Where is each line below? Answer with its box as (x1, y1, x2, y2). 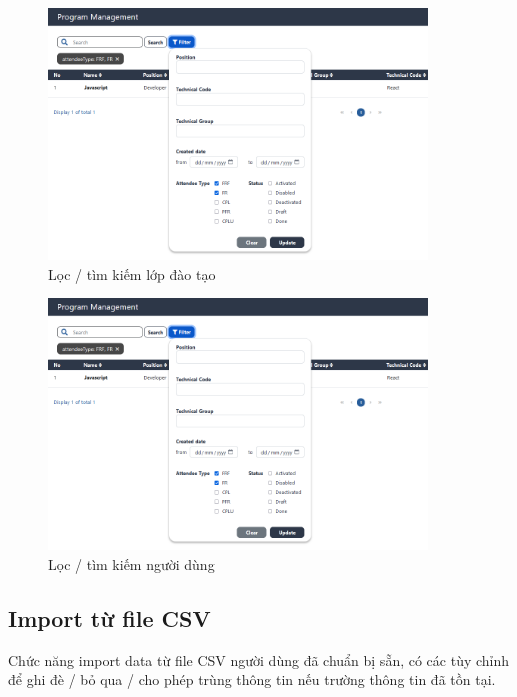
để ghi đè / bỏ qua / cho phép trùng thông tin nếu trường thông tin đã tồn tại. (8, 669, 496, 690)
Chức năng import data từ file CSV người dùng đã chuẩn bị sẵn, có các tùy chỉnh (8, 649, 510, 670)
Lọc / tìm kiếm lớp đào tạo (48, 263, 216, 284)
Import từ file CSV (8, 602, 211, 633)
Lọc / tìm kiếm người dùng (48, 553, 215, 574)
